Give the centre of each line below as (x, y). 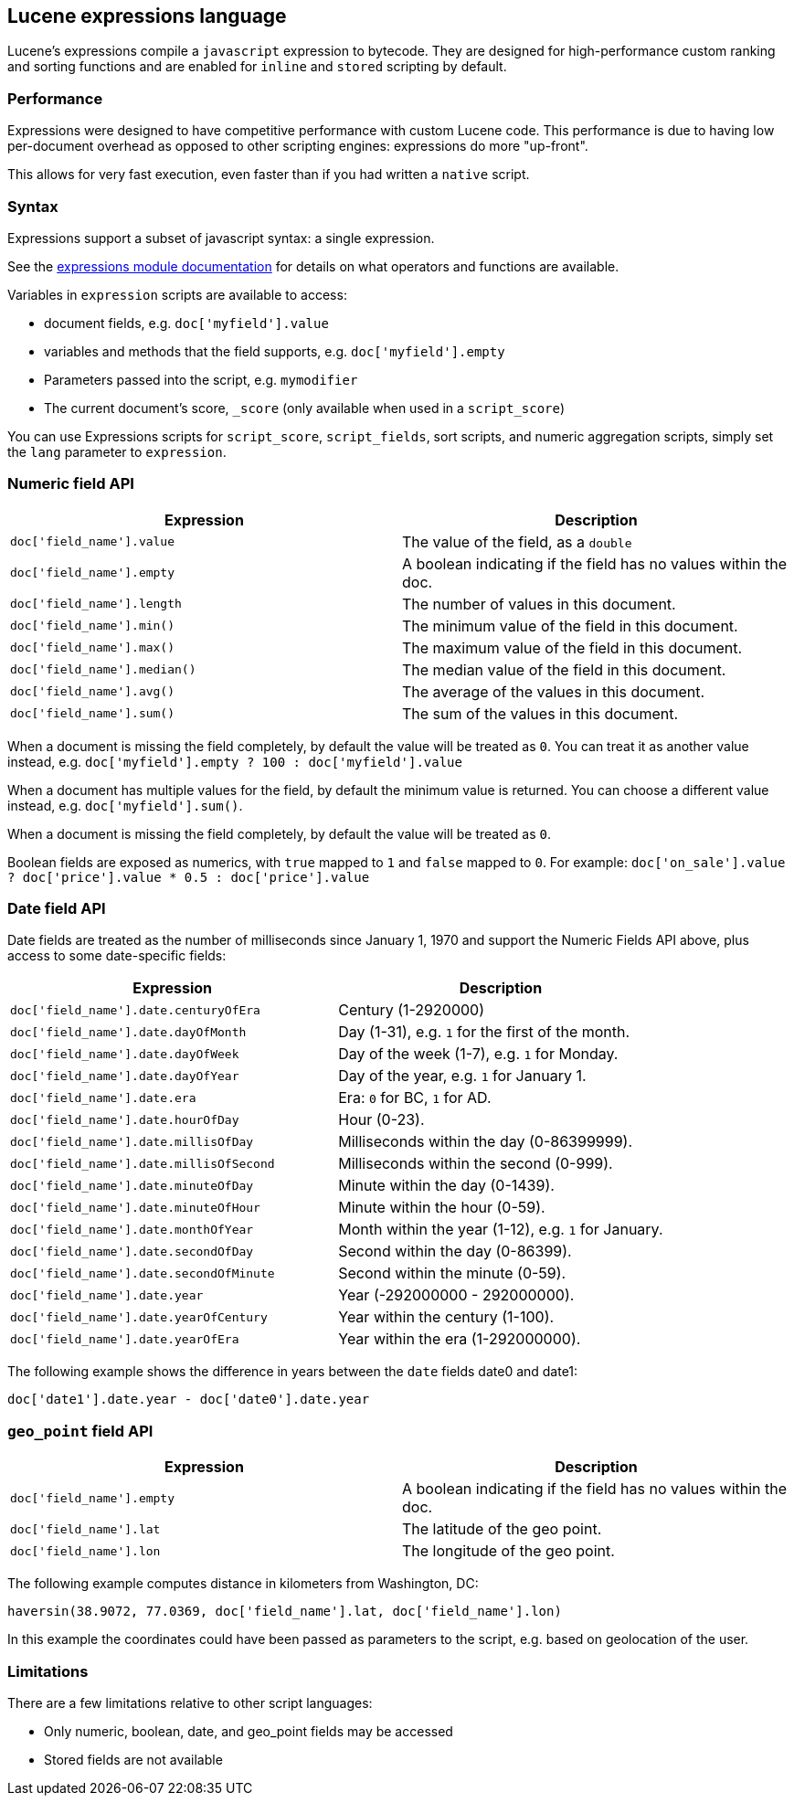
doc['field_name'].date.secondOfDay (132, 1251)
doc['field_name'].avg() (93, 692)
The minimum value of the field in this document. (570, 626)
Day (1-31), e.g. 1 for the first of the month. (484, 1032)
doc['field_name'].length (96, 604)
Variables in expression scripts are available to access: (177, 294)
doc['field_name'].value (93, 542)
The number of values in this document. (539, 604)
